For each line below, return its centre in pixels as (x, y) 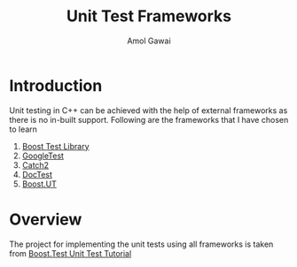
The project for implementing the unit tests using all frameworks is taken (141, 244)
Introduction (56, 85)
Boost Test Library (56, 146)
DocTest (37, 174)
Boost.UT (39, 184)
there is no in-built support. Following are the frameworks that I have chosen (149, 119)
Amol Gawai (149, 41)
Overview (46, 219)
